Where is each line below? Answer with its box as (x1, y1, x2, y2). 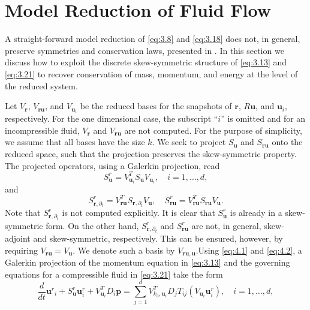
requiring (5, 243, 38, 256)
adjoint (5, 231, 31, 244)
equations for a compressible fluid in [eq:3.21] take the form (5, 267, 223, 280)
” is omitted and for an (221, 112, 306, 125)
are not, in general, (191, 219, 261, 231)
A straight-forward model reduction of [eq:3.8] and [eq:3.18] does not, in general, (5, 32, 300, 45)
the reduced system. (5, 79, 78, 92)
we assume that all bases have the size (5, 136, 145, 148)
